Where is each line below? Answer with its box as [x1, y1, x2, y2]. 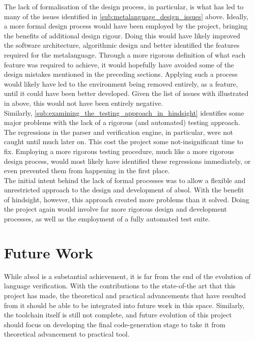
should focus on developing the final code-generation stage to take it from [4, 319, 226, 329]
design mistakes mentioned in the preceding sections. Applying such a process [4, 69, 238, 79]
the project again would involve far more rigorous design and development [4, 204, 227, 214]
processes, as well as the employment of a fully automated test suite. [4, 214, 210, 224]
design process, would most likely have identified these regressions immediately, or [4, 155, 251, 166]
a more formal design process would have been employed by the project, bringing [4, 21, 248, 31]
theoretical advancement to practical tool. [4, 329, 130, 339]
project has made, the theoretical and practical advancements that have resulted [4, 290, 246, 300]
